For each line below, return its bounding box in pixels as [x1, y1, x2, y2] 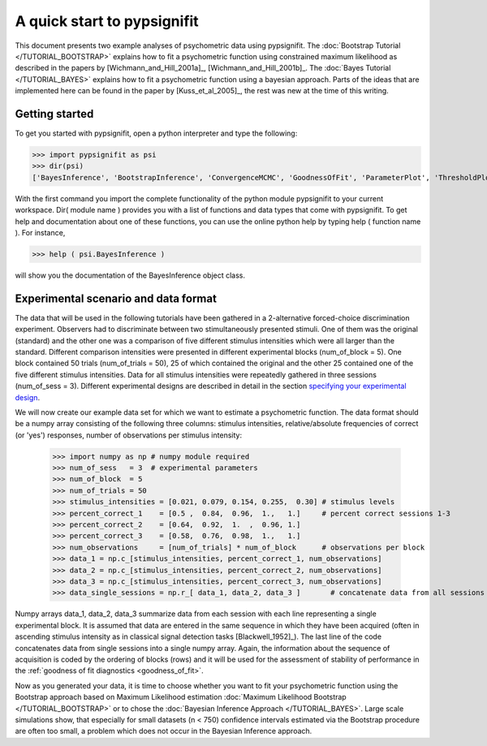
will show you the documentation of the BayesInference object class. [15, 270, 246, 280]
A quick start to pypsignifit [15, 12, 199, 30]
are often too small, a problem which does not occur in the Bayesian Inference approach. [15, 727, 312, 736]
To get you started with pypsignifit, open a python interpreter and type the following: [15, 128, 298, 138]
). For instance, [15, 227, 66, 237]
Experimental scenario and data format [15, 291, 217, 305]
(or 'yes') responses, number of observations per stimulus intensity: [15, 430, 243, 440]
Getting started [15, 106, 94, 121]
